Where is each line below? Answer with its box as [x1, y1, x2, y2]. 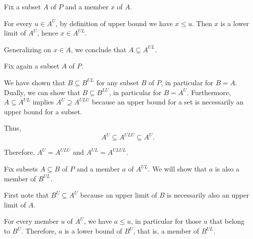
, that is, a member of [133, 226, 199, 236]
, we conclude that [71, 44, 126, 54]
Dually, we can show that [4, 87, 80, 97]
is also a [215, 164, 240, 174]
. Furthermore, [187, 87, 231, 97]
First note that [4, 190, 49, 200]
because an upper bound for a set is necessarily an [92, 97, 244, 107]
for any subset [96, 77, 139, 87]
